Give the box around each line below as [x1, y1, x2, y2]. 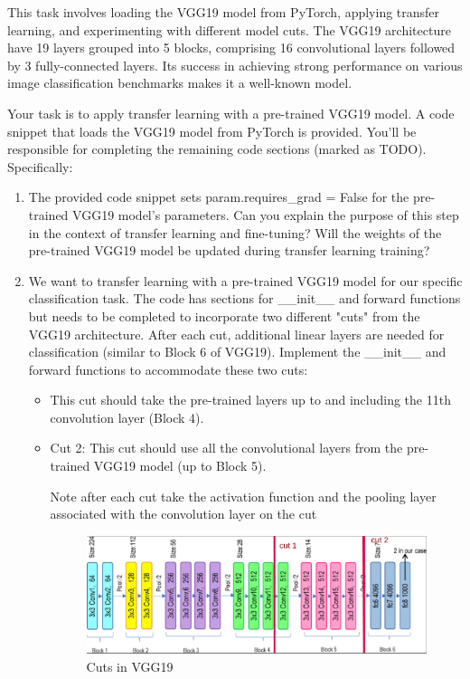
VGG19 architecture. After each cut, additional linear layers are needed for [28, 324, 445, 343]
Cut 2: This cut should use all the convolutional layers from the [50, 438, 403, 457]
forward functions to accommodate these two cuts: [28, 359, 308, 378]
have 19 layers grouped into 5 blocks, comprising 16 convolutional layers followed [7, 38, 456, 57]
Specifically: [7, 157, 73, 176]
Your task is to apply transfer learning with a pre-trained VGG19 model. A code [7, 103, 455, 122]
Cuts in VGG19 [86, 656, 174, 675]
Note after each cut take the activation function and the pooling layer [50, 486, 437, 505]
